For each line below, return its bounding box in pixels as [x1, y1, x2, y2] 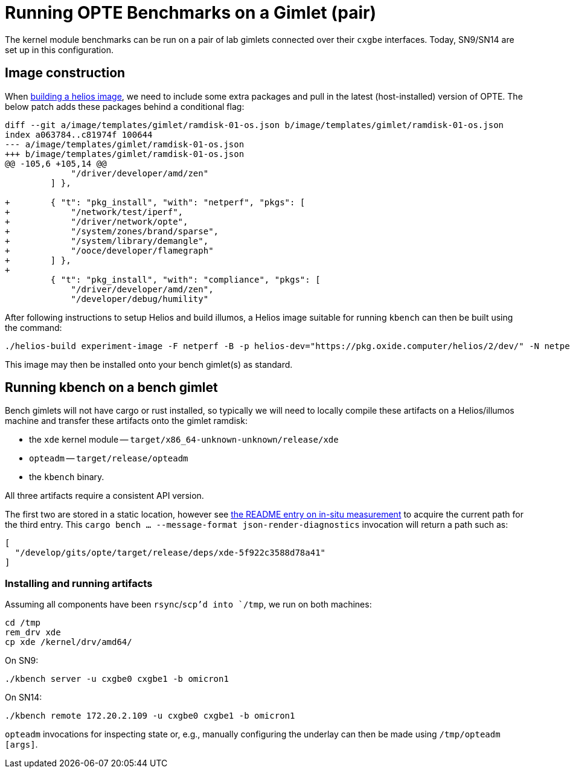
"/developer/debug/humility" [71, 293, 209, 304]
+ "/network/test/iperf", [5, 207, 184, 217]
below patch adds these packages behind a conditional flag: [5, 101, 245, 112]
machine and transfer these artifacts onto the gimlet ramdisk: [5, 415, 248, 426]
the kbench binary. [29, 472, 104, 483]
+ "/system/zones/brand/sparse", [5, 226, 219, 236]
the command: [5, 322, 62, 333]
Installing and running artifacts [5, 577, 153, 589]
